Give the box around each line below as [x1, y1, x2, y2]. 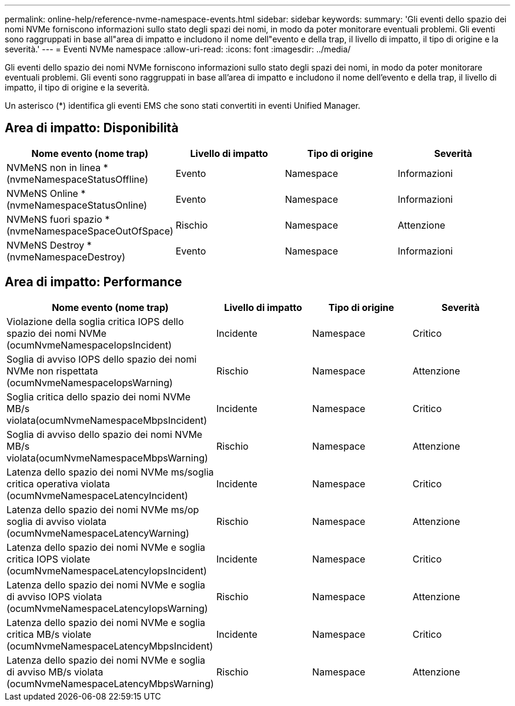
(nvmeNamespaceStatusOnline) [6, 199, 148, 211]
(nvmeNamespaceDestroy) [6, 250, 126, 263]
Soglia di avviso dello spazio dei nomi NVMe [6, 428, 203, 440]
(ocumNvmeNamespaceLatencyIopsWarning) [6, 602, 208, 614]
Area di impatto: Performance [5, 275, 182, 290]
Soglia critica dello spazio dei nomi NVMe [6, 390, 190, 403]
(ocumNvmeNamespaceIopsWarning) [6, 376, 173, 389]
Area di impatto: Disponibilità [5, 121, 179, 136]
